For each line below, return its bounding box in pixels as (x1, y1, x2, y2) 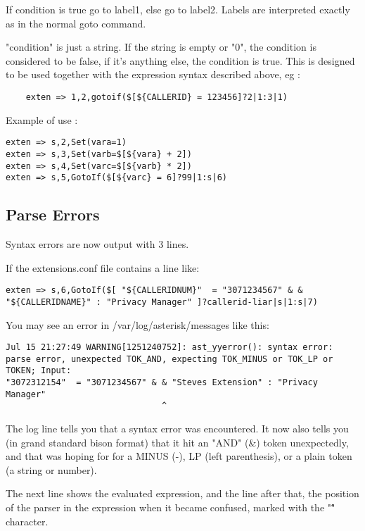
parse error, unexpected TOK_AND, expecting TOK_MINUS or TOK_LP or (6, 354, 333, 364)
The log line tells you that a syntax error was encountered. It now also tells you (6, 421, 349, 436)
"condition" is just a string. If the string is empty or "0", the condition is (6, 39, 316, 54)
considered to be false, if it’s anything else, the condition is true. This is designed (6, 53, 355, 68)
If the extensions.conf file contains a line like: (6, 260, 200, 275)
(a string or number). (6, 462, 97, 477)
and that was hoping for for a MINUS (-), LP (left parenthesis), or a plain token (6, 449, 352, 463)
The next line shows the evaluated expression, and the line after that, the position (6, 486, 359, 501)
